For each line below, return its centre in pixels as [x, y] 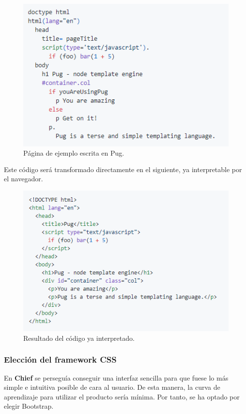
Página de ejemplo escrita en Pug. [74, 153]
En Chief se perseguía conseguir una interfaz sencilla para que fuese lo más [116, 377]
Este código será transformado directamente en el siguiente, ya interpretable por [123, 169]
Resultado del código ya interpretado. [79, 338]
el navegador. [23, 179]
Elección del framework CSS [60, 359]
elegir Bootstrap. [29, 406]
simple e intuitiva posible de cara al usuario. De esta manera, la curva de [112, 387]
